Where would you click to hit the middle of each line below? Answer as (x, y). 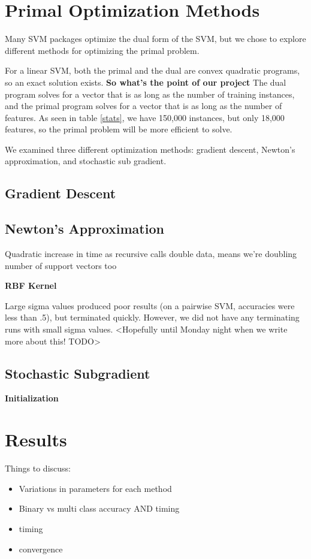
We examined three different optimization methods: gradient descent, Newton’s (150, 149)
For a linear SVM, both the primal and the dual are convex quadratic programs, (153, 70)
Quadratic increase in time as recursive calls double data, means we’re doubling (151, 254)
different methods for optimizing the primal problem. (102, 50)
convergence (41, 549)
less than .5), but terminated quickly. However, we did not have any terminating (152, 317)
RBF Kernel (31, 285)
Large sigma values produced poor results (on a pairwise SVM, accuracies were (150, 305)
